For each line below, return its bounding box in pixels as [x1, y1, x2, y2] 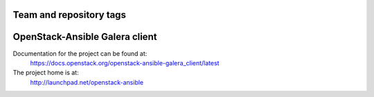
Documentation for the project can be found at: [12, 49, 148, 58]
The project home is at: [12, 69, 79, 77]
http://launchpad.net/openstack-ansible [30, 78, 144, 86]
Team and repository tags [12, 9, 126, 21]
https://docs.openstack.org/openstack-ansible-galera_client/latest [30, 58, 220, 67]
